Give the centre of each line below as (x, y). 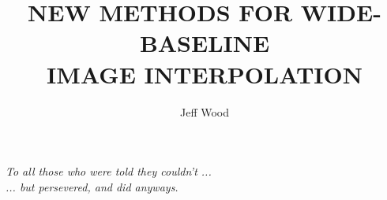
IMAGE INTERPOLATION (205, 74)
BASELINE (205, 43)
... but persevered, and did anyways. (92, 186)
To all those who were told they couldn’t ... (109, 171)
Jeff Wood (205, 111)
